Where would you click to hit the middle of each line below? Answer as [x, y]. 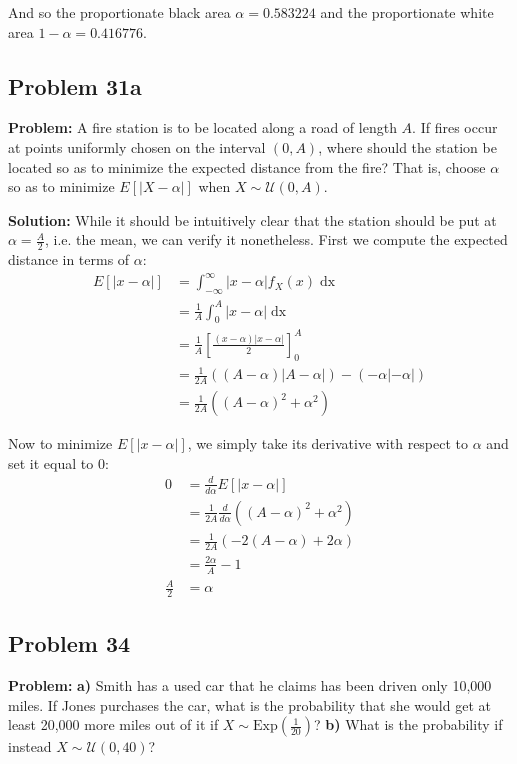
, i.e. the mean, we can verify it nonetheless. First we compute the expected [276, 239]
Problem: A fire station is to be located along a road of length [202, 127]
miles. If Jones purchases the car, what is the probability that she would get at [249, 704]
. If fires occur [455, 127]
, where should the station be [407, 146]
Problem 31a [75, 85]
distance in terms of [69, 259]
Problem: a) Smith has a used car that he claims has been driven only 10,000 [250, 685]
